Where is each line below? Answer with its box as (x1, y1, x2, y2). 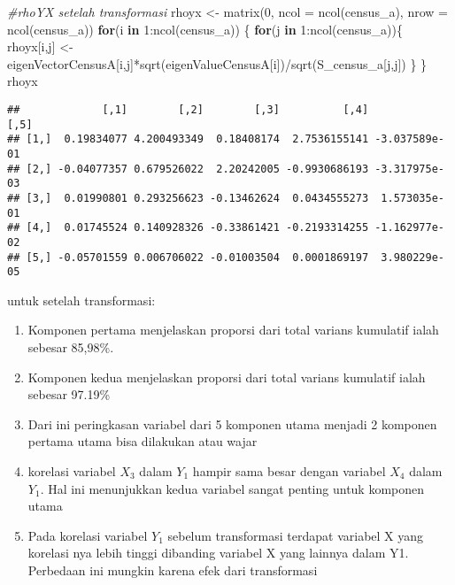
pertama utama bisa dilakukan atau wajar (27, 432, 258, 450)
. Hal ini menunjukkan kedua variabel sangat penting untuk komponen (40, 479, 425, 497)
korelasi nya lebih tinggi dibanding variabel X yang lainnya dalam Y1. (27, 543, 409, 562)
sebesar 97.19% (27, 385, 111, 404)
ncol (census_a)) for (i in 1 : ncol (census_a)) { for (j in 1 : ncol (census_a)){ (7, 19, 403, 38)
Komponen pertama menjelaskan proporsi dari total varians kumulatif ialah (27, 320, 439, 339)
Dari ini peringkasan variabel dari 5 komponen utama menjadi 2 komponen (27, 414, 437, 433)
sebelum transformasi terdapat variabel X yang (167, 526, 424, 544)
